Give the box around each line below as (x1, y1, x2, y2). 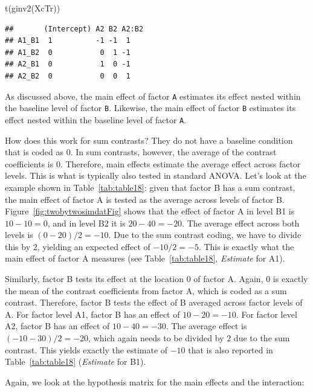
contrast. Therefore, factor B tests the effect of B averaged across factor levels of (5, 296, 303, 309)
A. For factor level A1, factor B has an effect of (5, 307, 180, 320)
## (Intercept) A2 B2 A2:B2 (5, 24, 144, 33)
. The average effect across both (182, 216, 300, 229)
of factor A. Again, (193, 272, 263, 285)
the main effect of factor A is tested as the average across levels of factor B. (5, 193, 285, 205)
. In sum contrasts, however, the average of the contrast (70, 146, 277, 158)
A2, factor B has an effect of (5, 320, 110, 332)
